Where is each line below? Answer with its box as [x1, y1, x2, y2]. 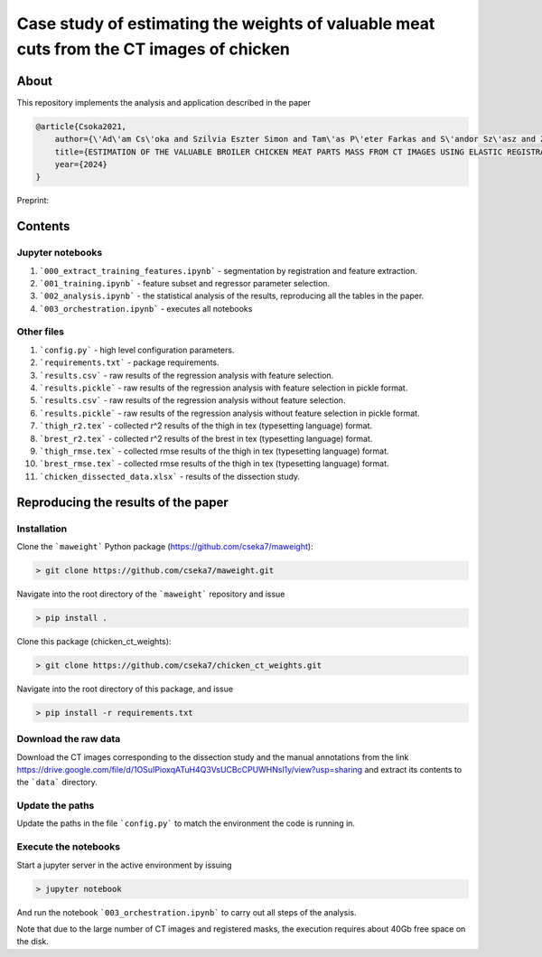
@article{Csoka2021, [35, 121, 126, 131]
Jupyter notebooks [16, 247, 103, 259]
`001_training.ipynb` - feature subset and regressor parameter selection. [39, 277, 330, 288]
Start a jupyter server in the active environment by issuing [16, 859, 232, 870]
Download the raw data [16, 733, 121, 746]
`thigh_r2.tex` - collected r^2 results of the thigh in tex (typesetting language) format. [39, 420, 373, 431]
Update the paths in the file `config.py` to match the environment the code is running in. [16, 818, 356, 829]
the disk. [16, 936, 50, 947]
